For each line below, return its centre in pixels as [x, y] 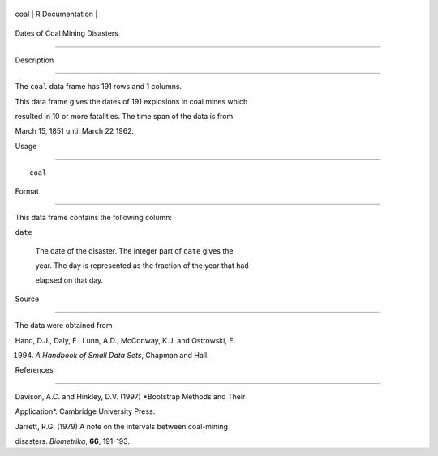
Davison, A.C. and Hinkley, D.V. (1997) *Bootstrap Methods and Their [130, 396]
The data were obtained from [64, 326]
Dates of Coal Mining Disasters [67, 33]
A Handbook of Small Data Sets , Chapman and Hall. [122, 356]
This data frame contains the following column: [94, 217]
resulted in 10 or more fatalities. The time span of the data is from [124, 116]
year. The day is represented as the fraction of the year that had [142, 266]
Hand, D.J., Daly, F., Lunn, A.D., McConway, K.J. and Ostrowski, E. [125, 340]
